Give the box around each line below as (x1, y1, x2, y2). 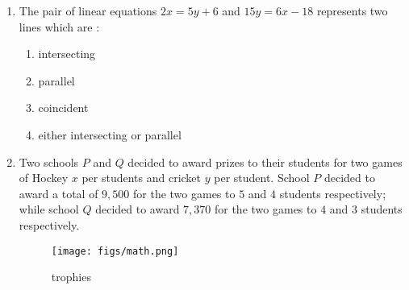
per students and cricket (81, 169, 202, 186)
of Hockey (19, 169, 69, 186)
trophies (51, 268, 91, 285)
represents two (316, 2, 388, 19)
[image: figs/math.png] (51, 245, 179, 257)
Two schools (19, 153, 79, 170)
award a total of (19, 184, 98, 201)
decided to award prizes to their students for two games (127, 153, 403, 170)
